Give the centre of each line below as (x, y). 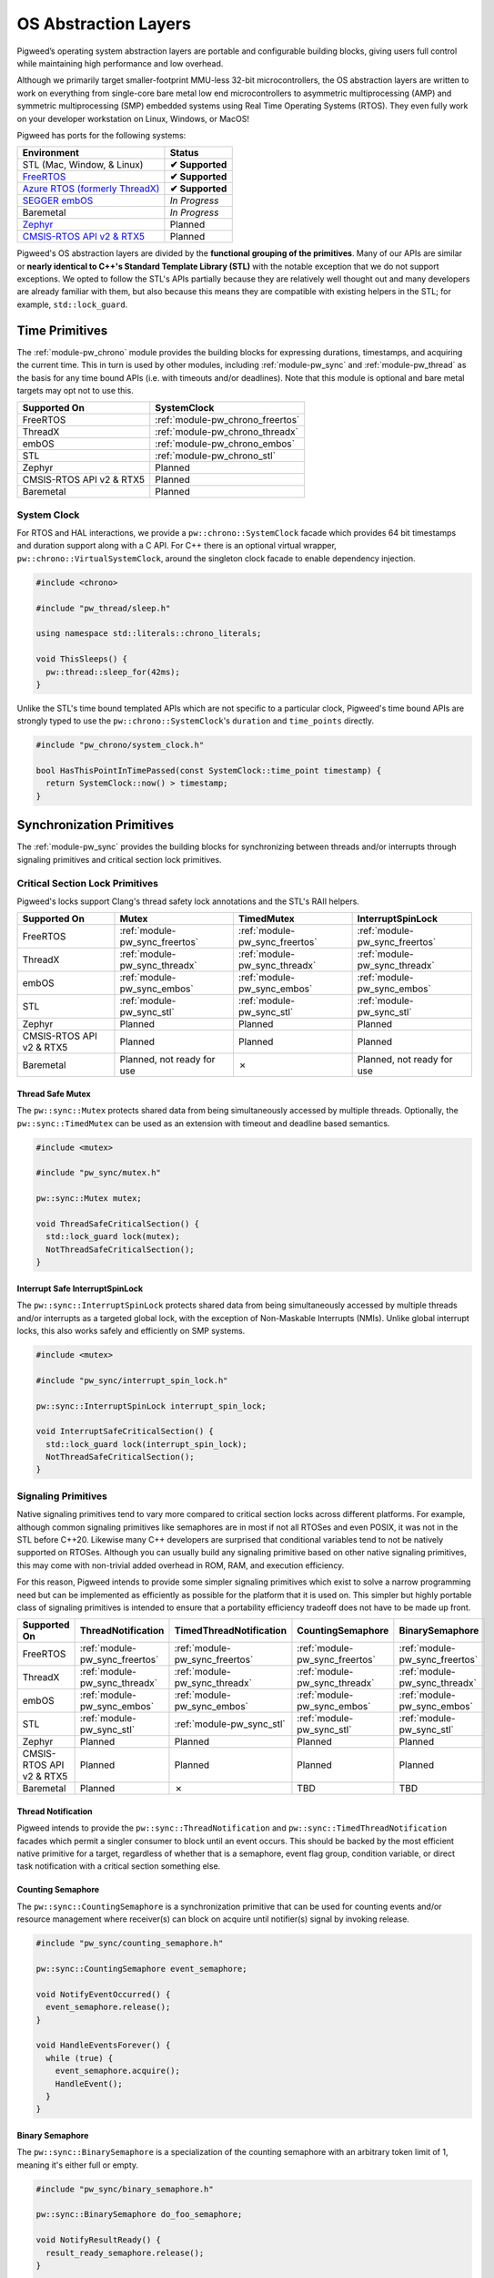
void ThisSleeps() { (81, 659)
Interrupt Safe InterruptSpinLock (80, 1288)
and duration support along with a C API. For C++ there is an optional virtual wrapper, (176, 546)
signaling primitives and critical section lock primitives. (119, 859)
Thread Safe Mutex (54, 1093)
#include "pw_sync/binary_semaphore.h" (125, 2189)
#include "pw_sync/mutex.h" (98, 1173)
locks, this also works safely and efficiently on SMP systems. (131, 1330)
